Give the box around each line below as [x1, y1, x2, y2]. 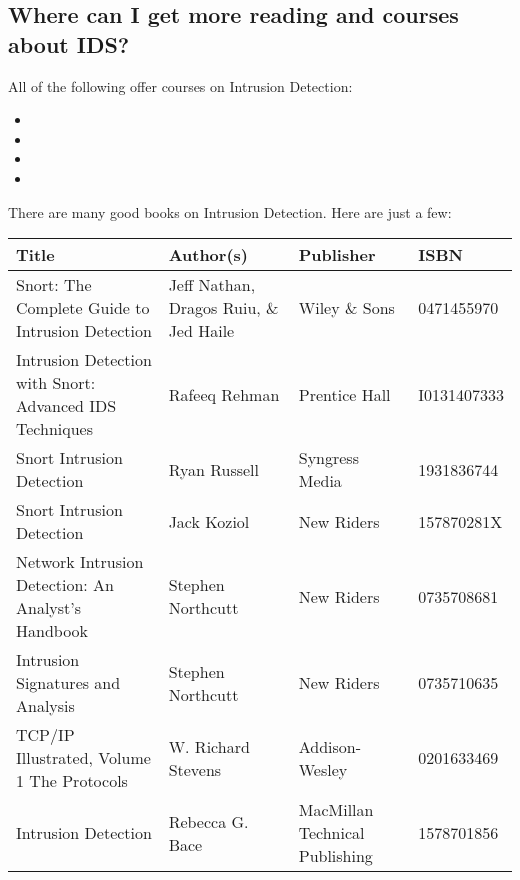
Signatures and [16, 671, 121, 695]
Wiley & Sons [298, 296, 395, 320]
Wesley [298, 757, 348, 781]
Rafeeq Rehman [168, 382, 280, 406]
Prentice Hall [298, 382, 391, 406]
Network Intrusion [16, 550, 144, 574]
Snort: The [16, 273, 92, 297]
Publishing [298, 844, 373, 868]
